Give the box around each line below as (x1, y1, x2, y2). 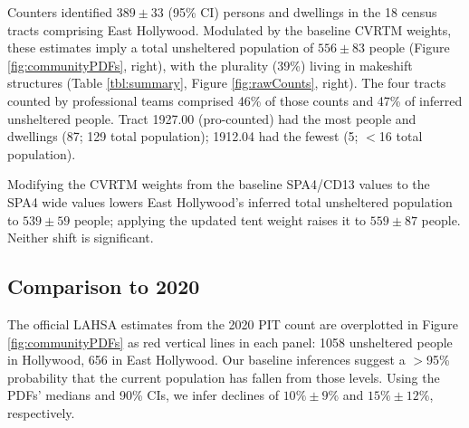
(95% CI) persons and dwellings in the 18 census (167, 3, 437, 21)
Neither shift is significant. (7, 228, 154, 247)
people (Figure (368, 38, 450, 57)
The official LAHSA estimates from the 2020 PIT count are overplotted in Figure (7, 314, 458, 333)
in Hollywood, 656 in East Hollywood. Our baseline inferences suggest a (7, 350, 406, 369)
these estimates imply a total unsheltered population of (7, 38, 314, 57)
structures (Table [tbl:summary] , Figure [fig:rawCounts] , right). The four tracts (7, 73, 446, 92)
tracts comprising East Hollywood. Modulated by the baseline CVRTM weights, (7, 20, 452, 39)
